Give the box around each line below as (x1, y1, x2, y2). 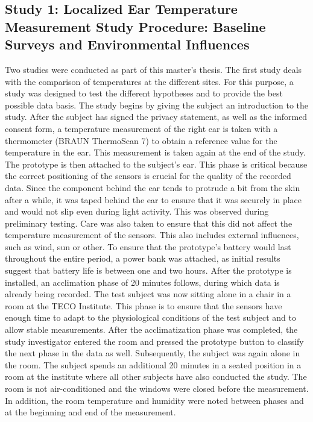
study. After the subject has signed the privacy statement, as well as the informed (5, 110, 308, 123)
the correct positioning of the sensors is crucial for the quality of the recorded (5, 169, 291, 182)
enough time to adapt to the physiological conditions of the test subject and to (5, 311, 296, 324)
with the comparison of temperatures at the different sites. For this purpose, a (5, 75, 294, 87)
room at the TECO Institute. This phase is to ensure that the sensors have (5, 299, 282, 312)
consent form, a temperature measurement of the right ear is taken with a (5, 122, 278, 134)
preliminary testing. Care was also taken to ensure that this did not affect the (5, 216, 292, 229)
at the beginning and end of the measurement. (5, 406, 176, 418)
